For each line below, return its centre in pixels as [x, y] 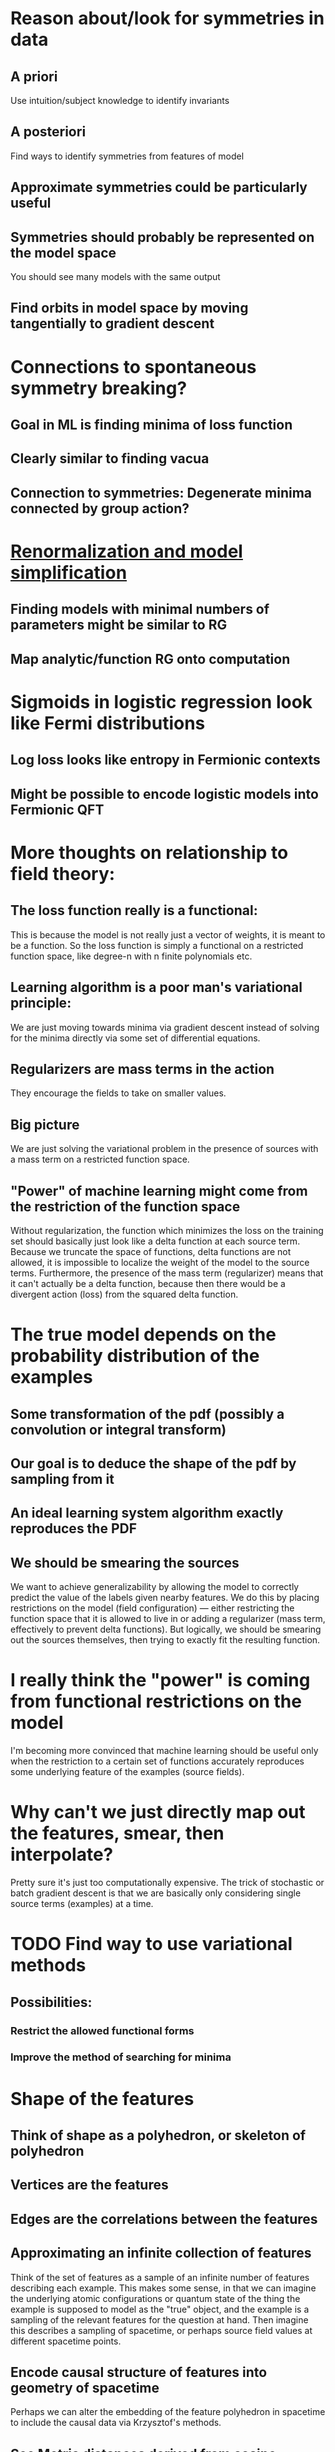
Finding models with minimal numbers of [140, 609]
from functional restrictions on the [156, 1701]
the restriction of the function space [125, 1206]
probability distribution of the [135, 1356]
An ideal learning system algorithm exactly [147, 1513]
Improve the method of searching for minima [121, 2057]
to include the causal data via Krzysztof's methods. [116, 2423]
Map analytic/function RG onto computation [150, 658]
